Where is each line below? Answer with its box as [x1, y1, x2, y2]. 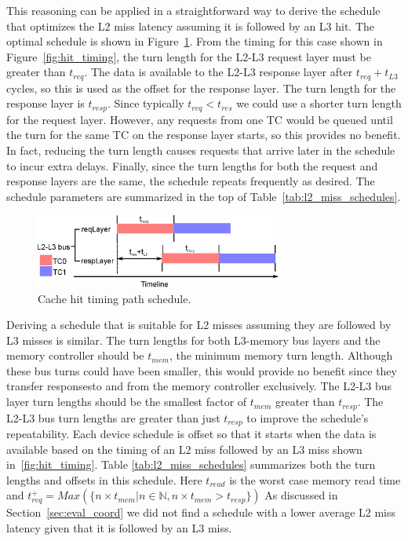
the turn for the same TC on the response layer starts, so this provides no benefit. [6, 126, 401, 143]
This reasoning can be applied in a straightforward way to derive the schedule [6, 2, 381, 18]
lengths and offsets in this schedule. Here [6, 471, 202, 488]
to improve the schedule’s [246, 409, 369, 426]
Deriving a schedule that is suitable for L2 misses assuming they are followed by [6, 316, 392, 333]
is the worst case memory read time [229, 471, 401, 488]
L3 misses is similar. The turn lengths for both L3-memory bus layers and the [6, 331, 381, 348]
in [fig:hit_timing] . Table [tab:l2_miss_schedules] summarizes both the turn [6, 456, 376, 473]
